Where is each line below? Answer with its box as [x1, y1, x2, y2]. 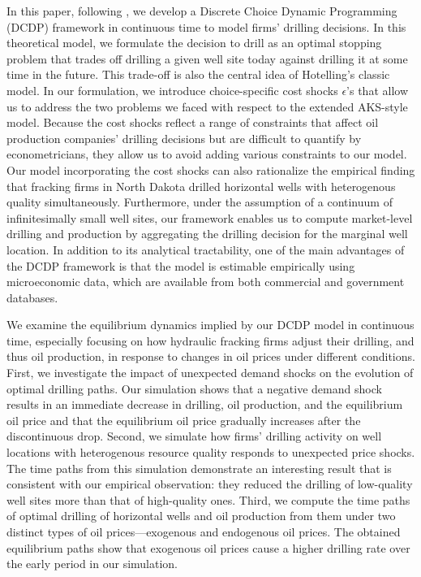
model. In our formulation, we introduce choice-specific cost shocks [6, 81, 338, 98]
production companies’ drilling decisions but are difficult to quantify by [6, 129, 362, 146]
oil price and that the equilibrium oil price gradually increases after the [6, 411, 361, 428]
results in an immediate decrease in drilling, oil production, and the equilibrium [6, 396, 403, 413]
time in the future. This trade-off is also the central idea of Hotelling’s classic [6, 66, 390, 83]
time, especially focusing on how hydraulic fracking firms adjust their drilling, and [6, 332, 415, 349]
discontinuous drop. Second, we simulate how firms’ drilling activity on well [6, 427, 382, 445]
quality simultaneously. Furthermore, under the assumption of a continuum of [6, 193, 393, 210]
